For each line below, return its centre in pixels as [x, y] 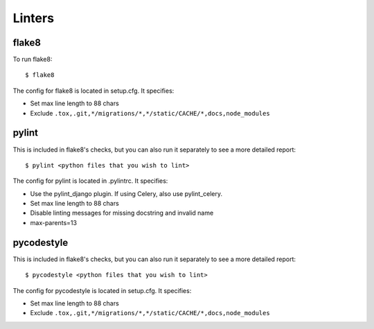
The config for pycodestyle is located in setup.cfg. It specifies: [102, 290]
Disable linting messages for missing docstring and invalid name [122, 213]
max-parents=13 [54, 222]
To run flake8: [33, 60]
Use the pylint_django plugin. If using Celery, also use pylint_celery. [126, 193]
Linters [34, 18]
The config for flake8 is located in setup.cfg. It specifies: [93, 91]
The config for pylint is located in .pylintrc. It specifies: [90, 181]
